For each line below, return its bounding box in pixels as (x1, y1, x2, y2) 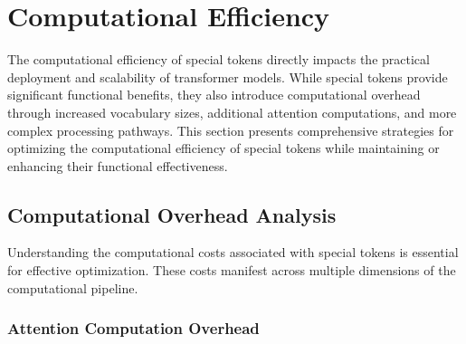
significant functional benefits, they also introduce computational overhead (7, 85, 421, 104)
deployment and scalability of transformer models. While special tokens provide (7, 67, 448, 86)
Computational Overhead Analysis (7, 200, 337, 228)
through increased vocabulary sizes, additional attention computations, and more (7, 102, 457, 121)
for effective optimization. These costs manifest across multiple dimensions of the (7, 261, 456, 280)
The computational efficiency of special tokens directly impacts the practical (7, 50, 430, 69)
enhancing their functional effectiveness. (7, 156, 228, 175)
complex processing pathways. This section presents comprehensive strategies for (7, 120, 454, 139)
